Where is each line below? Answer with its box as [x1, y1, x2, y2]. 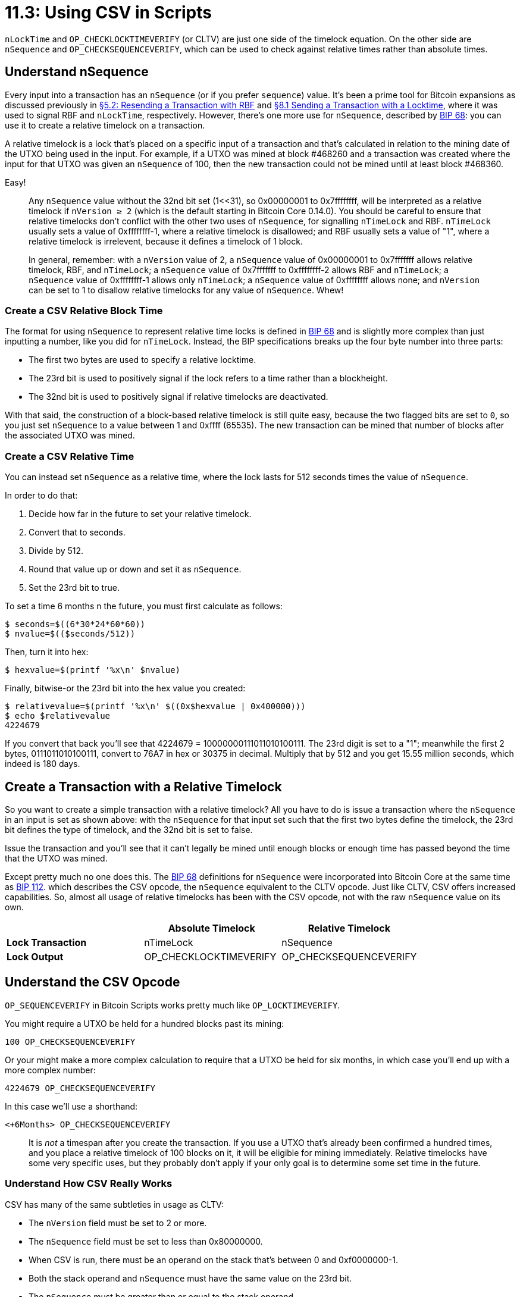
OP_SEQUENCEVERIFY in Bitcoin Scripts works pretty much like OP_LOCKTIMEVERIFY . [5, 1000, 340, 1010]
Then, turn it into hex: [5, 647, 89, 657]
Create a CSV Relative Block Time [5, 304, 163, 317]
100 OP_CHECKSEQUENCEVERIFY [5, 1036, 136, 1047]
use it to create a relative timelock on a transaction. [5, 120, 205, 130]
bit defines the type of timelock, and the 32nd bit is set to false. [5, 824, 253, 835]
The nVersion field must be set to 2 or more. [29, 1217, 207, 1228]
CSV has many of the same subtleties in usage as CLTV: [5, 1199, 224, 1210]
